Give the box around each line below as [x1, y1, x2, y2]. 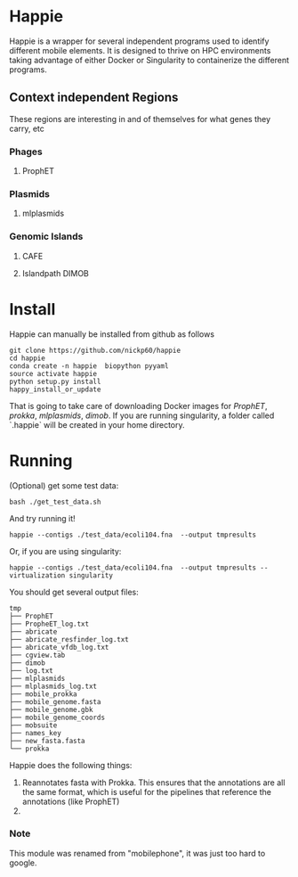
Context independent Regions [9, 90, 179, 105]
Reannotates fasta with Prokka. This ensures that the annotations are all [21, 777, 286, 788]
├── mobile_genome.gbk [9, 705, 93, 714]
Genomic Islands [9, 230, 84, 242]
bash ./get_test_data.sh [9, 497, 101, 506]
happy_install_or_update [9, 385, 101, 394]
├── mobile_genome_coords [9, 713, 105, 722]
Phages [9, 145, 43, 158]
